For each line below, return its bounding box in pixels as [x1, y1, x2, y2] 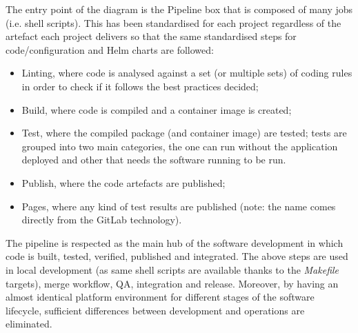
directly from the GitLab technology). [21, 212, 182, 227]
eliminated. [6, 316, 52, 331]
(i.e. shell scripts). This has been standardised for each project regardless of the [6, 15, 341, 30]
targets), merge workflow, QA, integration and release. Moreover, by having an [6, 276, 339, 290]
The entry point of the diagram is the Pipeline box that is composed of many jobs [6, 2, 353, 16]
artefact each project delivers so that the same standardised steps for [6, 29, 297, 43]
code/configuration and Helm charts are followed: [6, 42, 214, 57]
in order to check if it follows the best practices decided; [21, 79, 259, 93]
